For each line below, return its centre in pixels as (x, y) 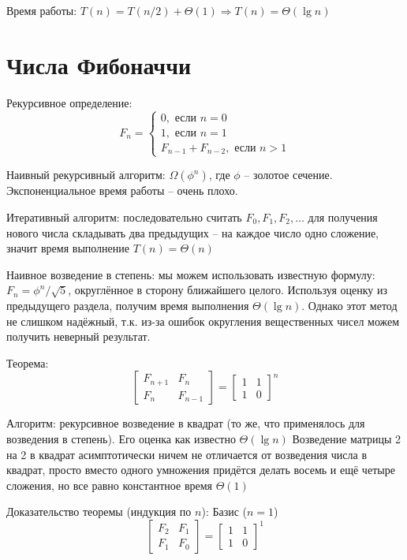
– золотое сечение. (288, 175)
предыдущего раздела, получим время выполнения (128, 305)
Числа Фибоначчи (99, 64)
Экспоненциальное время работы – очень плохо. (122, 190)
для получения (343, 217)
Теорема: (28, 362)
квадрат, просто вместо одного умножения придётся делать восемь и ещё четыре (201, 470)
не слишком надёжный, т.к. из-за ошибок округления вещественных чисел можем (203, 321)
